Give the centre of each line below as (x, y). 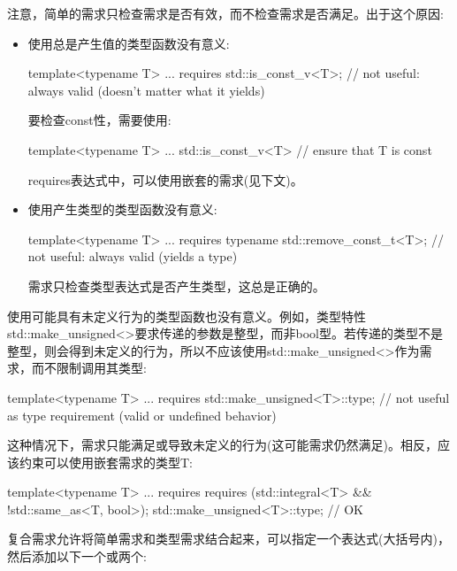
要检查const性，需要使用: (99, 120)
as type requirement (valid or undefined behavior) (142, 415)
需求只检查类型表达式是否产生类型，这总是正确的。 (176, 285)
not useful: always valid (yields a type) (133, 256)
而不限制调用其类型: (89, 368)
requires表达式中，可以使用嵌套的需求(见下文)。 (165, 179)
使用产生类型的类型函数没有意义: (122, 209)
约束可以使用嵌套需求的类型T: (106, 462)
